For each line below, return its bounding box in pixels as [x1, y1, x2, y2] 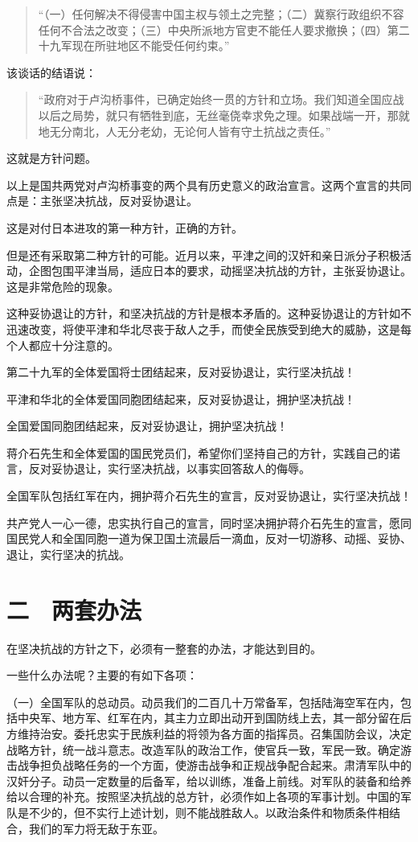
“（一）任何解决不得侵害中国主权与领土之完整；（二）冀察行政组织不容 [38, 6, 404, 22]
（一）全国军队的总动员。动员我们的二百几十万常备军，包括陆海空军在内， [6, 693, 400, 710]
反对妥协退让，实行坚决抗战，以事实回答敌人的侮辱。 [28, 460, 310, 477]
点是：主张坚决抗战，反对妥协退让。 [6, 192, 198, 209]
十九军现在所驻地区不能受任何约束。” [38, 37, 230, 54]
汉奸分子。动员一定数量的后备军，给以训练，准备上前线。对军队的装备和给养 [6, 772, 412, 789]
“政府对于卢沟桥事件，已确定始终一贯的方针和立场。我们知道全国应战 [38, 91, 404, 108]
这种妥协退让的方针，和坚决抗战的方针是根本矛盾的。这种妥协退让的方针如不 [6, 305, 412, 322]
